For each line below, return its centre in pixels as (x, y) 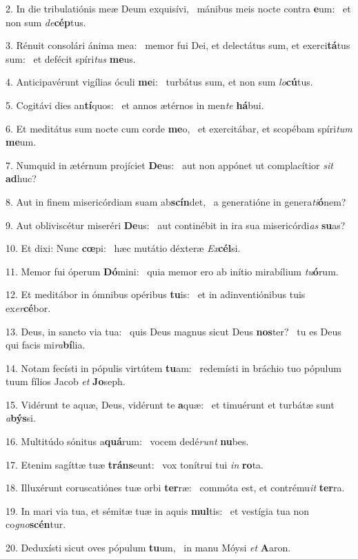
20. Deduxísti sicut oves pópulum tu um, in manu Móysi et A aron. (148, 548)
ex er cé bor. (28, 307)
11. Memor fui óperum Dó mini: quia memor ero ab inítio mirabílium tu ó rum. (172, 271)
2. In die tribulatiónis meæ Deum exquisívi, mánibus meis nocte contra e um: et (178, 8)
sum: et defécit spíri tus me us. (71, 58)
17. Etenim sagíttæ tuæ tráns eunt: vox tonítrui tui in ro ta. (135, 464)
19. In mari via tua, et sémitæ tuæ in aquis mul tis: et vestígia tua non (158, 510)
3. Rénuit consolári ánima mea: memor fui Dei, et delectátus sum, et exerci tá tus (178, 45)
